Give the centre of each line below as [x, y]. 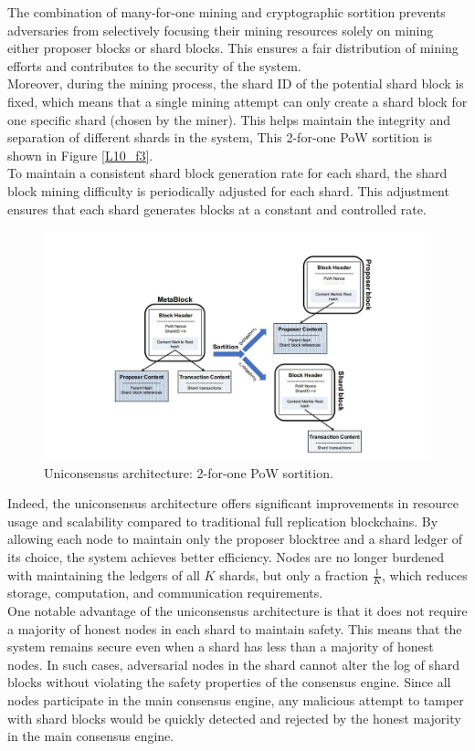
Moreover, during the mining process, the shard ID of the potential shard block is [236, 83]
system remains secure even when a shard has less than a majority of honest [221, 647]
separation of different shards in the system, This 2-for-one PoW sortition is [220, 137]
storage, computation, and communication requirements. [165, 593]
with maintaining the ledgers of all [104, 574]
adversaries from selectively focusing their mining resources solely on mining [221, 30]
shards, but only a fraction [294, 574]
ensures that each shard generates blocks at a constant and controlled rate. [217, 209]
